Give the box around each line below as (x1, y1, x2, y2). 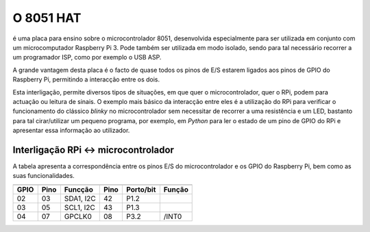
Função (163, 185, 188, 194)
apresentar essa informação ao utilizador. (12, 127, 130, 135)
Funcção (64, 185, 94, 194)
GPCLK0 (64, 211, 92, 221)
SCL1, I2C (64, 203, 95, 212)
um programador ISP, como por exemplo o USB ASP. (12, 53, 162, 62)
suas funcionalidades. (12, 172, 75, 180)
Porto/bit (125, 185, 156, 194)
